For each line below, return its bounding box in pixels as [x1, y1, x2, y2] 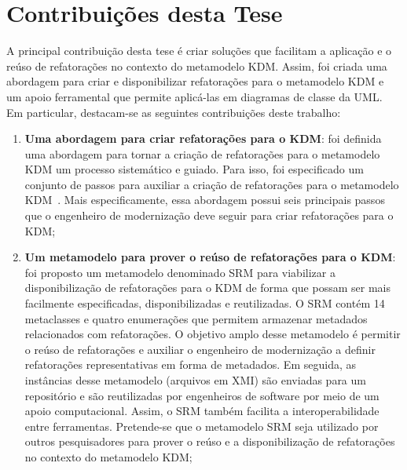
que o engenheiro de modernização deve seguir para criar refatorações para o [24, 207, 394, 224]
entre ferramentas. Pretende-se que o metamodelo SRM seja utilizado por [24, 417, 379, 434]
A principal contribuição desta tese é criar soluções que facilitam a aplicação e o [6, 42, 392, 59]
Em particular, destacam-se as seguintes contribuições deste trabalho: [6, 104, 341, 120]
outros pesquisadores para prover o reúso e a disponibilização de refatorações [24, 433, 395, 450]
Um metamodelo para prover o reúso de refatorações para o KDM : [24, 249, 396, 265]
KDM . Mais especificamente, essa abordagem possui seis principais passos [24, 191, 385, 208]
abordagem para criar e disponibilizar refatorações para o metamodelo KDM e [6, 73, 384, 89]
